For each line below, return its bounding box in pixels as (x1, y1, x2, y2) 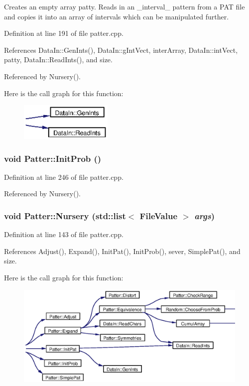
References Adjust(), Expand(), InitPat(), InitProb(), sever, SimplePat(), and (4, 246, 241, 256)
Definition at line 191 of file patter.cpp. (4, 28, 124, 38)
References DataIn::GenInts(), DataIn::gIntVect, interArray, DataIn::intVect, (4, 44, 238, 55)
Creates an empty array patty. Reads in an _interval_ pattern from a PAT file (4, 1, 245, 11)
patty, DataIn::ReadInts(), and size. (4, 54, 113, 65)
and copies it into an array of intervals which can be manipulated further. (4, 11, 229, 21)
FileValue (139, 209, 178, 222)
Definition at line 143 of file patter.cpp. (4, 229, 124, 240)
